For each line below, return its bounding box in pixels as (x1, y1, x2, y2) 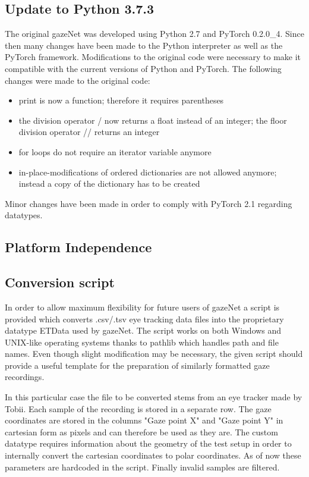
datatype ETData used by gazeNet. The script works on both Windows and (5, 324, 282, 337)
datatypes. (5, 209, 43, 221)
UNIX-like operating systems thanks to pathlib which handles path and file (5, 335, 279, 348)
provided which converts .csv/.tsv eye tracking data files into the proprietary (5, 312, 284, 325)
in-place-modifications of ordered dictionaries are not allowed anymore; (18, 165, 277, 178)
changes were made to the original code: (5, 74, 150, 86)
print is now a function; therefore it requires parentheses (18, 94, 224, 106)
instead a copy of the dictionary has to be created (18, 177, 200, 190)
